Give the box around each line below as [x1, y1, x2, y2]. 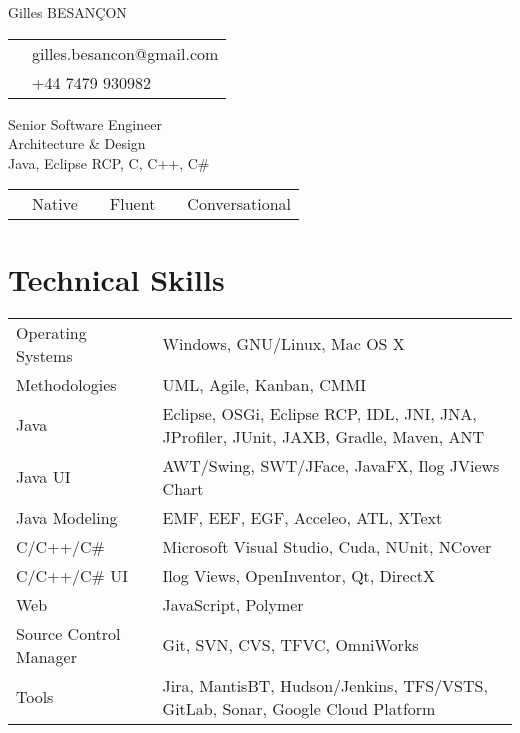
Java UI [16, 465, 71, 488]
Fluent [109, 192, 156, 216]
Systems [16, 343, 73, 367]
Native [32, 192, 78, 216]
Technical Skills [8, 258, 225, 299]
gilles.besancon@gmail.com [32, 41, 219, 65]
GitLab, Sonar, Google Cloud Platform [162, 696, 436, 720]
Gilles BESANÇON [8, 2, 127, 22]
